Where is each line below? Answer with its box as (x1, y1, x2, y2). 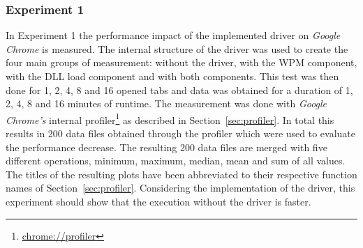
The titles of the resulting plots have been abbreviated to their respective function (6, 166, 357, 181)
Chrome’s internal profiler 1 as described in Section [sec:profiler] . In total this (6, 110, 334, 127)
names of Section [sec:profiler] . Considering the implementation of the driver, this (6, 180, 355, 195)
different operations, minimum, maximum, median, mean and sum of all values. (6, 153, 346, 168)
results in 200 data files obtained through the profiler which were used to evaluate (6, 126, 356, 141)
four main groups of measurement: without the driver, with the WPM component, (6, 55, 357, 70)
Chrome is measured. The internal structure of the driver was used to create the (6, 41, 348, 56)
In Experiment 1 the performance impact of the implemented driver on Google (6, 28, 341, 42)
